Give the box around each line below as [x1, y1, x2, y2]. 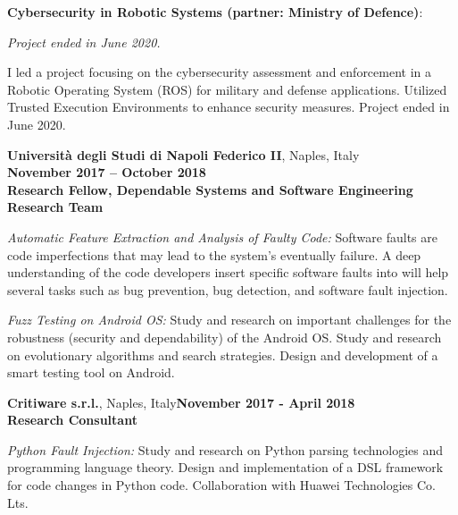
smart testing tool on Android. [7, 363, 175, 382]
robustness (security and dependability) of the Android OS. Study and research [7, 327, 442, 346]
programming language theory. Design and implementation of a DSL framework [7, 458, 444, 477]
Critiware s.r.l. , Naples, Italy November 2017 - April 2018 [7, 393, 355, 411]
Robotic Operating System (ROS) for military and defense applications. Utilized [7, 80, 447, 98]
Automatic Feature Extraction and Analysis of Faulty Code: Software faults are [7, 227, 437, 246]
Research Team [7, 198, 104, 216]
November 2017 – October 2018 [7, 163, 206, 182]
